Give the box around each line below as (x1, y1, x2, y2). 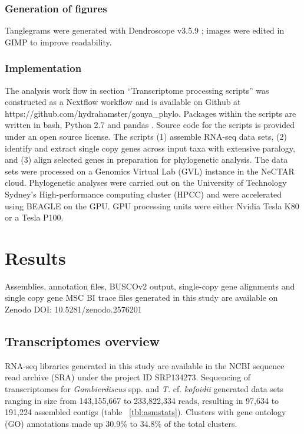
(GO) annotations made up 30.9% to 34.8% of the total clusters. (5, 417, 237, 429)
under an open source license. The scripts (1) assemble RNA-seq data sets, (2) (5, 130, 287, 142)
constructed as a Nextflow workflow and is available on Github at (5, 96, 241, 108)
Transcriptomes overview (5, 332, 160, 350)
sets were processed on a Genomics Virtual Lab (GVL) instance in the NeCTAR (5, 165, 295, 177)
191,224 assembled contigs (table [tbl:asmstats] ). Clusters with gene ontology (5, 406, 286, 418)
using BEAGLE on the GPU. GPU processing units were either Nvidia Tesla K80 (5, 199, 299, 212)
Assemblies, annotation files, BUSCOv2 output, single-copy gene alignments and (5, 280, 295, 292)
